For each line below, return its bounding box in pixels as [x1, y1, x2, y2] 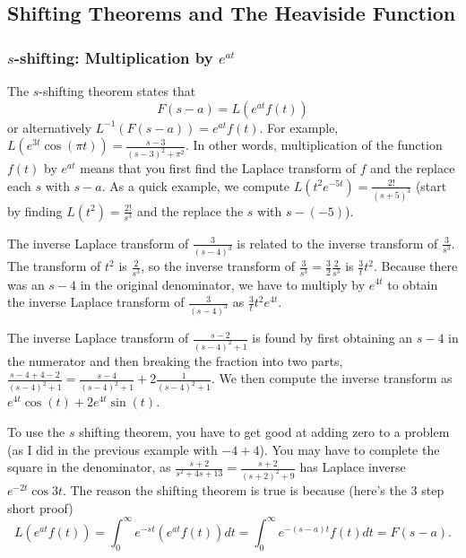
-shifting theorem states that [39, 82, 196, 100]
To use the [7, 422, 65, 440]
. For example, [259, 118, 339, 136]
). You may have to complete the [259, 440, 440, 458]
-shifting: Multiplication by [13, 46, 213, 68]
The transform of [7, 257, 101, 275]
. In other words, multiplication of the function [185, 135, 443, 154]
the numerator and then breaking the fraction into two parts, [7, 351, 343, 370]
